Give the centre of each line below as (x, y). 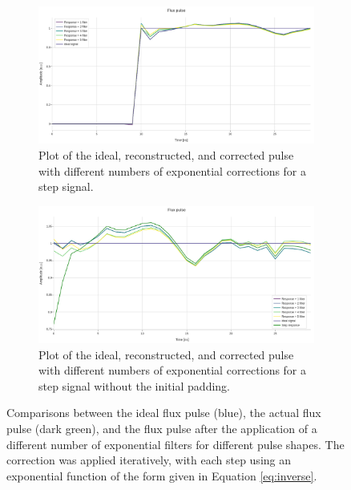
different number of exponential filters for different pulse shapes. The (175, 444)
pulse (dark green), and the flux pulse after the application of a (162, 428)
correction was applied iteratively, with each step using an (149, 460)
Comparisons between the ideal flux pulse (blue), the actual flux (164, 413)
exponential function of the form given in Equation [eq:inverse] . (162, 475)
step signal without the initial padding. (134, 385)
